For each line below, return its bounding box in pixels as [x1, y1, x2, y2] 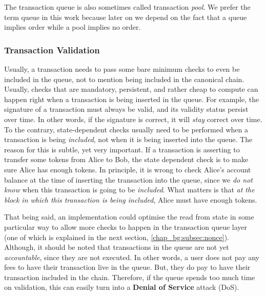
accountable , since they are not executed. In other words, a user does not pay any [4, 251, 260, 262]
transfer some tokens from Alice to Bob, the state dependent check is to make [4, 154, 249, 165]
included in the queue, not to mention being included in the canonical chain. [4, 73, 244, 84]
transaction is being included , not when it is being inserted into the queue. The [4, 134, 253, 145]
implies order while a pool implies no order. [4, 22, 141, 32]
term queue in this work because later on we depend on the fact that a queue [4, 11, 247, 22]
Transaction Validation [4, 43, 100, 56]
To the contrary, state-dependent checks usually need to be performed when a [4, 124, 248, 134]
